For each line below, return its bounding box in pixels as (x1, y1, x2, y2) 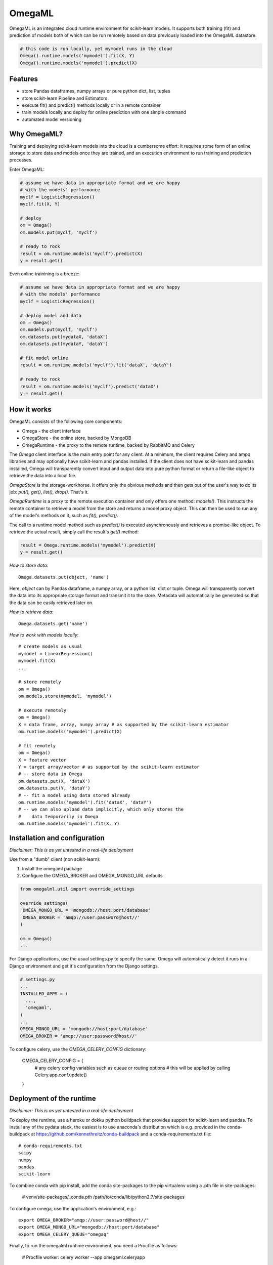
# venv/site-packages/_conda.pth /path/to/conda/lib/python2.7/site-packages (22, 1194, 185, 1200)
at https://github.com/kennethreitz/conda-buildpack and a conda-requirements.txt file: (31, 1131, 212, 1137)
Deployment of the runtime (9, 1094, 96, 1103)
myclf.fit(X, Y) (20, 201, 61, 207)
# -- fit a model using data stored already (18, 792, 131, 798)
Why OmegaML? (9, 130, 63, 138)
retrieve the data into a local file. (9, 473, 77, 479)
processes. (9, 157, 33, 163)
